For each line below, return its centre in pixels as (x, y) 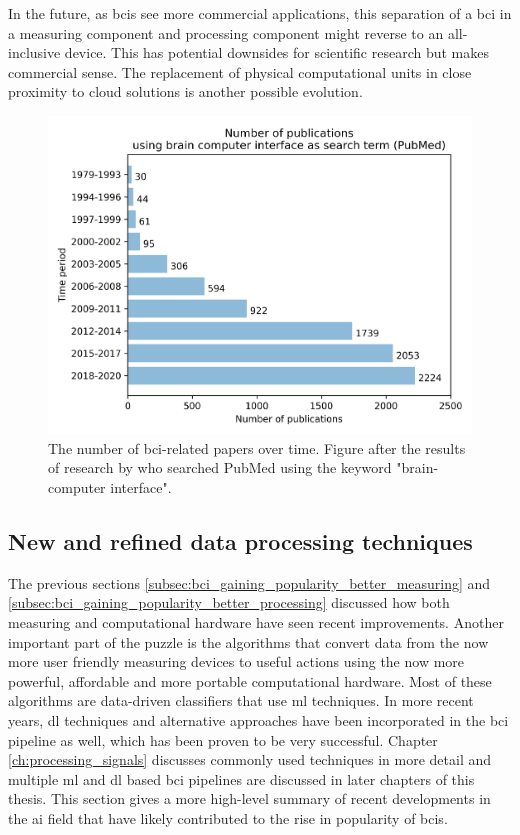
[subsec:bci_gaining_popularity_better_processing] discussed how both (229, 602)
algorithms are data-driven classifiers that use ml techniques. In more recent (241, 700)
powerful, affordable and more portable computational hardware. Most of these (250, 680)
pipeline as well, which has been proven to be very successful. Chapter (223, 739)
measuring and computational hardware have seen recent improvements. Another (256, 622)
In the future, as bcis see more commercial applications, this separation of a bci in (260, 13)
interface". (141, 487)
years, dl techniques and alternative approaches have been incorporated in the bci (258, 720)
